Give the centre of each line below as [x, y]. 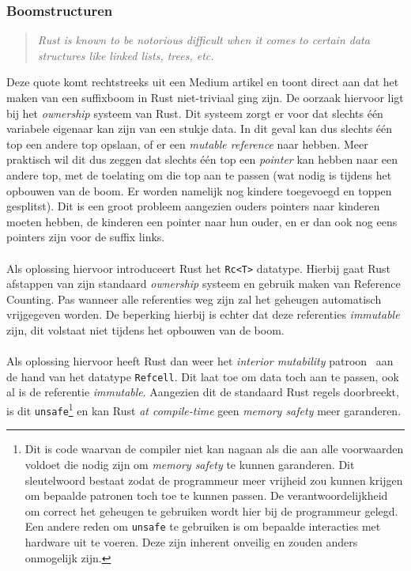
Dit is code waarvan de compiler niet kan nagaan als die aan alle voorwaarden [214, 449]
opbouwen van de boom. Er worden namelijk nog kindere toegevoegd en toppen [199, 190]
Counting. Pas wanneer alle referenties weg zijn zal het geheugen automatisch [194, 299]
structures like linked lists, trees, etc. [126, 55]
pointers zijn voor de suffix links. [86, 237]
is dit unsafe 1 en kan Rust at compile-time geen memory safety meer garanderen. [204, 409]
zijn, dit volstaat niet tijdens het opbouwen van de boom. [145, 329]
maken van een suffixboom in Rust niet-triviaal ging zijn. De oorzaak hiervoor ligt [205, 97]
